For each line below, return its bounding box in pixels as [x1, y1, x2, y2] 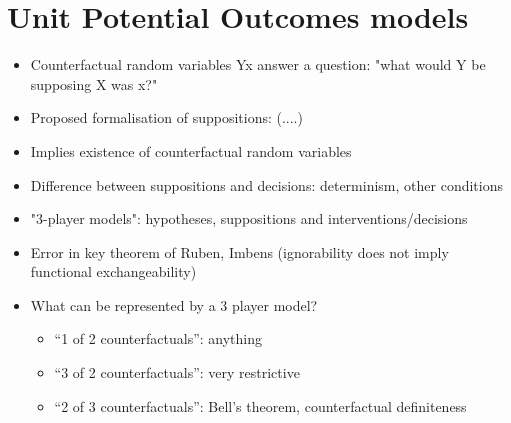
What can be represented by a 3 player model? [30, 294, 318, 315]
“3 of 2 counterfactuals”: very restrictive [54, 362, 300, 383]
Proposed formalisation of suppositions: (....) [30, 107, 303, 128]
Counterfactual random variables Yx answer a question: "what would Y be [30, 54, 486, 75]
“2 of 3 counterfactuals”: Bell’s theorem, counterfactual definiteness [54, 395, 467, 416]
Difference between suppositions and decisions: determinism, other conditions [30, 174, 503, 195]
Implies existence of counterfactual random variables [30, 140, 352, 161]
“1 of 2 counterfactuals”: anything [54, 328, 263, 349]
